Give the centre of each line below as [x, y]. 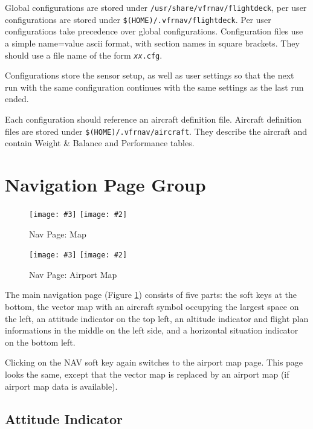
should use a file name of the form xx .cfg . [84, 55]
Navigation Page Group [105, 184]
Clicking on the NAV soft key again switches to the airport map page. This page [154, 362]
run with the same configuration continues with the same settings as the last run [154, 87]
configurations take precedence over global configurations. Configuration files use [154, 31]
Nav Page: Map [58, 234]
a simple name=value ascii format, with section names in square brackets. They [152, 43]
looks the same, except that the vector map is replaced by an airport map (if [147, 374]
